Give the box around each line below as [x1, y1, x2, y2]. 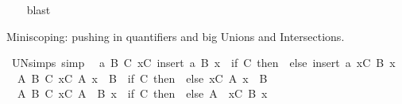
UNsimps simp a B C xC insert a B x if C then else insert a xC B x [11, 54, 396, 71]
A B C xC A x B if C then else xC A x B [17, 69, 268, 86]
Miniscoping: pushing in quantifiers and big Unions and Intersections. [6, 28, 345, 44]
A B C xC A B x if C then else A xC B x [17, 85, 268, 102]
